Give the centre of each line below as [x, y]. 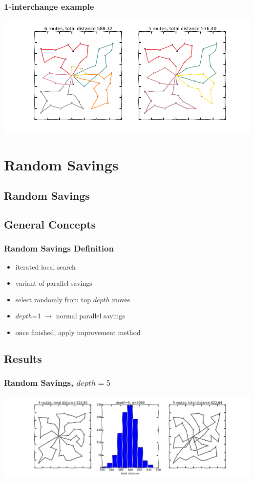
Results [23, 358]
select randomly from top [53, 299]
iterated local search [45, 266]
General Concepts [50, 224]
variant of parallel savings [54, 283]
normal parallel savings [90, 316]
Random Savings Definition [59, 248]
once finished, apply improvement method [78, 332]
